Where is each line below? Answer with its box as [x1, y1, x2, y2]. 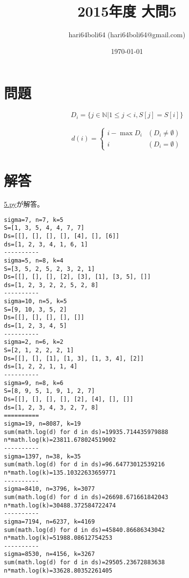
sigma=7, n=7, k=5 [4, 216, 63, 223]
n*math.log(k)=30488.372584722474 [4, 502, 116, 509]
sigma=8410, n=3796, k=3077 [4, 485, 95, 493]
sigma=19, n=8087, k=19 [4, 420, 81, 427]
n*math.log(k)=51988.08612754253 [4, 534, 112, 542]
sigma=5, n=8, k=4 [4, 257, 63, 264]
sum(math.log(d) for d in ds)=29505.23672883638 [4, 559, 165, 566]
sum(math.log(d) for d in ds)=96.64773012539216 [4, 461, 165, 468]
